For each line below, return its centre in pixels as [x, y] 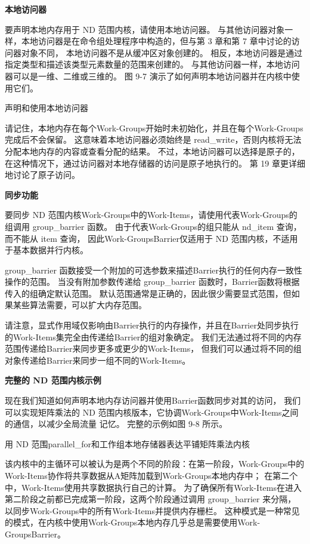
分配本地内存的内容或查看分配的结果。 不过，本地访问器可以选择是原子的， [152, 151]
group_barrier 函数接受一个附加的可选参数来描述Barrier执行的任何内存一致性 [154, 270]
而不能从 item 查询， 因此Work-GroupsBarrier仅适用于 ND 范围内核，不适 [147, 238]
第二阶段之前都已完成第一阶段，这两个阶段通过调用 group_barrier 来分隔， [151, 499]
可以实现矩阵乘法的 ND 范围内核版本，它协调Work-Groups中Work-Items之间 [152, 412]
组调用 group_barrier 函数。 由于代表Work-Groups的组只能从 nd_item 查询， [153, 226]
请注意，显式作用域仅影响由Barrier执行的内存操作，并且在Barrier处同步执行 [152, 325]
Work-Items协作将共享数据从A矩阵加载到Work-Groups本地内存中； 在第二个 [151, 475]
